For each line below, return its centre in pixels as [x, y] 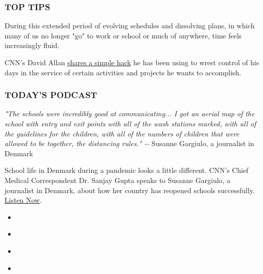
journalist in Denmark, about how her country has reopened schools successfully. [130, 190]
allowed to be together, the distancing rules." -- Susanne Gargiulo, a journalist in [129, 143]
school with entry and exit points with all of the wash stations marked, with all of [130, 123]
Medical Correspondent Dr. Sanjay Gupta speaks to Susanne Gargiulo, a [118, 180]
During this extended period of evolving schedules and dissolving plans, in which [130, 26]
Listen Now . [23, 200]
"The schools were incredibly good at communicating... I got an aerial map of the [130, 113]
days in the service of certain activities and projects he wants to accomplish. [123, 72]
